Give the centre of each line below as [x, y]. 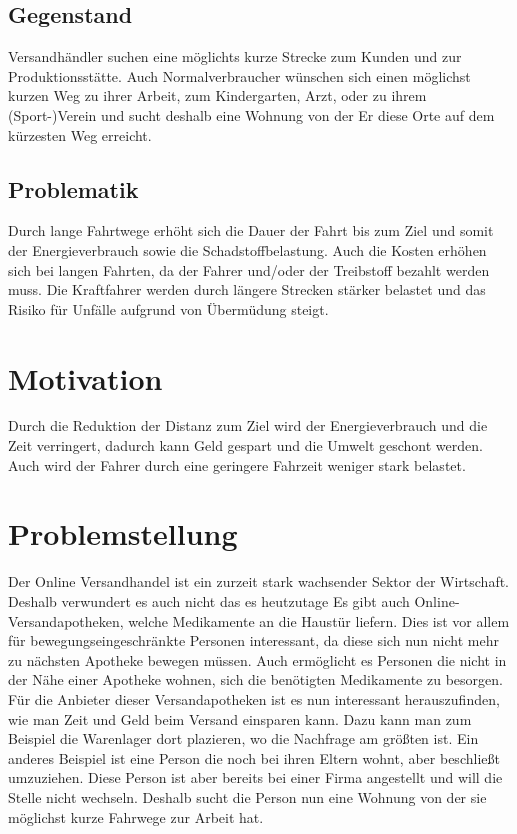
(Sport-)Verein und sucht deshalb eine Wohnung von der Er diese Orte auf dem [251, 114]
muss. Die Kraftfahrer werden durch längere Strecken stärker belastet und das [247, 289]
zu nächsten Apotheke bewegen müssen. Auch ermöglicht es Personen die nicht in [257, 659]
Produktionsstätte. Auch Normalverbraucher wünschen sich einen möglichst [239, 75]
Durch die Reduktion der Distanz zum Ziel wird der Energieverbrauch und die [248, 425]
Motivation [85, 377]
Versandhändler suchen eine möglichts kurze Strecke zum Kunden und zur [235, 56]
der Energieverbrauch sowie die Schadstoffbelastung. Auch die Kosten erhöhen [247, 249]
